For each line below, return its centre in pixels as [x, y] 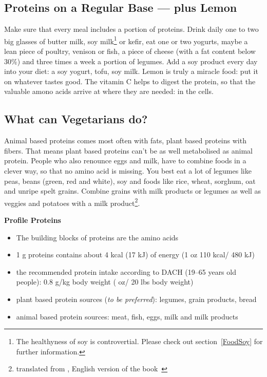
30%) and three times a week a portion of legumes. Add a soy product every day [131, 61]
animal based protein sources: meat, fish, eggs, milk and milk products [127, 316]
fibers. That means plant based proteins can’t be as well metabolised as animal [128, 150]
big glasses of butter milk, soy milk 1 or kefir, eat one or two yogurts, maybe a [126, 40]
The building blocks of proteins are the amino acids [97, 237]
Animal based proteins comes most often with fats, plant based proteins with [125, 140]
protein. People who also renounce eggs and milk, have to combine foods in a [125, 161]
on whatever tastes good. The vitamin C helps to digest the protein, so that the [130, 81]
